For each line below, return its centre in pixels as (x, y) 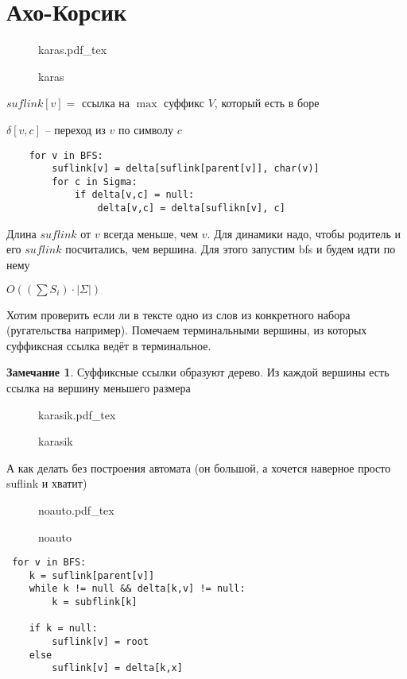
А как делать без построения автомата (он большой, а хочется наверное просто (199, 467)
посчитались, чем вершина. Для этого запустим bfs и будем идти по (231, 249)
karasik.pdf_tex (77, 414)
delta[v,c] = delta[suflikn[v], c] (191, 208)
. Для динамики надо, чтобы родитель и (304, 233)
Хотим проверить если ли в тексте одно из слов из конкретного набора (178, 314)
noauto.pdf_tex (76, 509)
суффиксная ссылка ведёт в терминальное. (109, 345)
